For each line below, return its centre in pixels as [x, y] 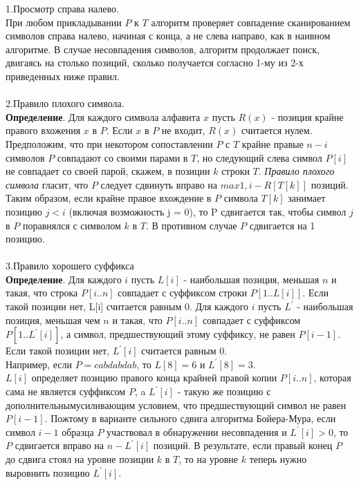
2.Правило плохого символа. [65, 103]
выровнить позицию [48, 472]
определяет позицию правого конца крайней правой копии [154, 378]
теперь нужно [278, 459]
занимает [307, 198]
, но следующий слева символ [259, 157]
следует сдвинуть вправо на [159, 184]
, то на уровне [209, 459]
